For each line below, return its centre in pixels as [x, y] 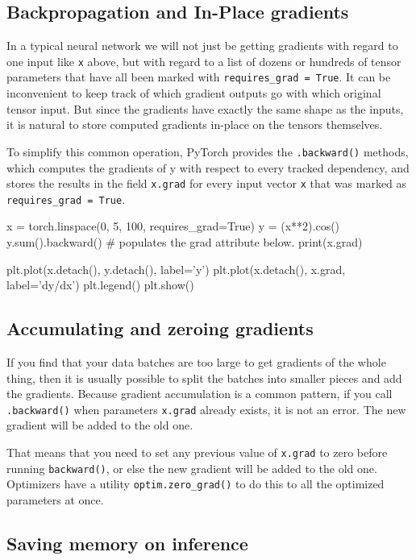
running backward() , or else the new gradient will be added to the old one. [192, 468]
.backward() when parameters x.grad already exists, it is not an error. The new [206, 409]
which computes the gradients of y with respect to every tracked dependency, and [208, 167]
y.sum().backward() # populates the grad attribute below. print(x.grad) [185, 242]
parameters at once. [55, 500]
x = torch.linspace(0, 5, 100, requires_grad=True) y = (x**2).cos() [173, 226]
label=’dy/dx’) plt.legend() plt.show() [100, 285]
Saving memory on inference [127, 543]
